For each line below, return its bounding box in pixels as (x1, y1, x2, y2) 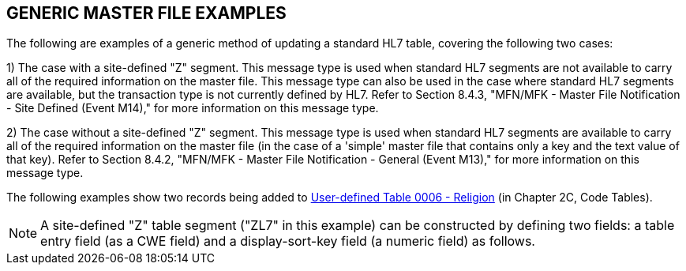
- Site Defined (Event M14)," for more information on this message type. (6, 101, 379, 115)
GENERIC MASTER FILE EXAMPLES (6, 3, 287, 23)
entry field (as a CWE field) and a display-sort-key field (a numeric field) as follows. (40, 233, 535, 250)
